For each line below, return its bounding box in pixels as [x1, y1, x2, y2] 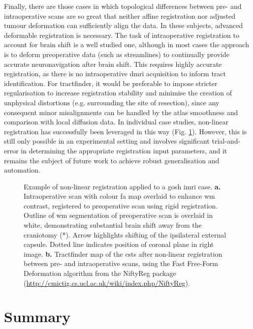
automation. [4, 165, 40, 175]
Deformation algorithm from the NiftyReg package [24, 268, 176, 278]
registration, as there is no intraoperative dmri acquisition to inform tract [4, 68, 226, 79]
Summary [4, 306, 71, 327]
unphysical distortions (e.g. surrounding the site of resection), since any [4, 97, 220, 107]
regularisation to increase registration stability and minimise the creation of [4, 88, 232, 98]
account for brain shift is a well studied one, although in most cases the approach [4, 39, 249, 50]
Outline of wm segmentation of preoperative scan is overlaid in [24, 210, 213, 220]
